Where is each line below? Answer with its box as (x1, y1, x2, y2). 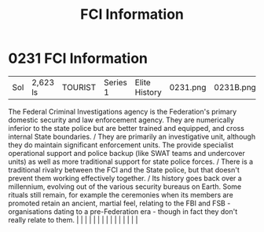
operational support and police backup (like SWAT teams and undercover (8, 148, 245, 158)
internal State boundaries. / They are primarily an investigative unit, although (8, 132, 256, 141)
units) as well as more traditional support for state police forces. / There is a (8, 157, 254, 166)
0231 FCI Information (8, 49, 148, 67)
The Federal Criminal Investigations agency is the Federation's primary (8, 107, 237, 116)
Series (103, 77, 128, 88)
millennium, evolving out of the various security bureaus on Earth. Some (8, 182, 242, 191)
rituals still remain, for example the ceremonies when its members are (8, 190, 233, 199)
